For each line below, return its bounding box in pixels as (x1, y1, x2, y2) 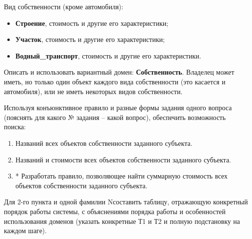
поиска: (4, 121, 26, 132)
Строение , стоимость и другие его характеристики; (15, 18, 169, 28)
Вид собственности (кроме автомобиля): (4, 1, 123, 11)
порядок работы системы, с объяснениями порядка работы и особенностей (4, 206, 226, 216)
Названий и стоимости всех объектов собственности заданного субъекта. (15, 154, 232, 164)
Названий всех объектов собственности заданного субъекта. (15, 138, 193, 148)
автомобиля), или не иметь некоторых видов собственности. (4, 86, 183, 96)
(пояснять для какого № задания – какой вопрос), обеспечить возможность (4, 112, 226, 122)
